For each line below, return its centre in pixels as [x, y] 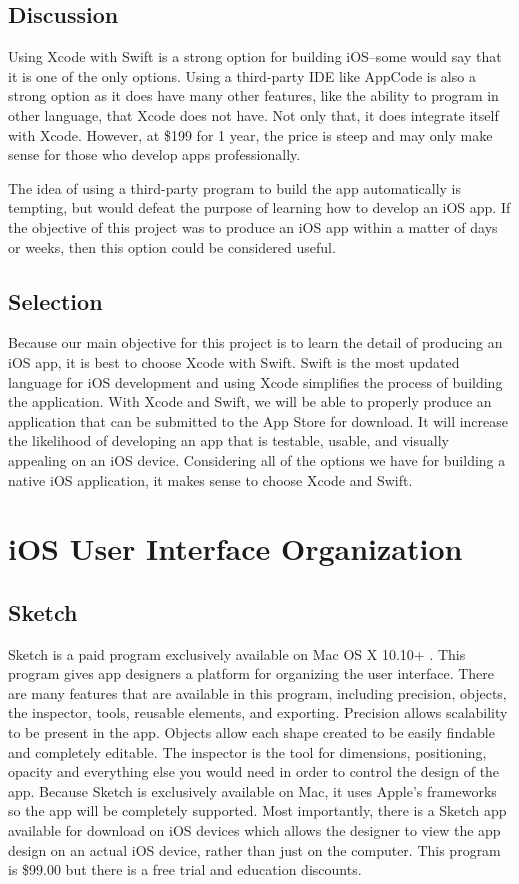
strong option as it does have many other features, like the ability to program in [253, 95]
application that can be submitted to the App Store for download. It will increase [258, 420]
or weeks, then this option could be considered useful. [172, 246]
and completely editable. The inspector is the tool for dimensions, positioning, [247, 751]
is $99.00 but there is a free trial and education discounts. [185, 869]
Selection [55, 300]
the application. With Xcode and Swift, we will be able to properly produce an [250, 401]
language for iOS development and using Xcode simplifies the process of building [255, 381]
